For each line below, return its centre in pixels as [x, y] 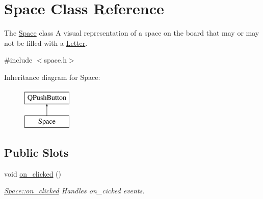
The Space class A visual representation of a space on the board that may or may [132, 33]
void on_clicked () [33, 173]
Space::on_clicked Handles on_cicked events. [74, 191]
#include [18, 60]
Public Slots [36, 152]
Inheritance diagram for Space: [52, 77]
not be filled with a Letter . [46, 42]
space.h [55, 60]
